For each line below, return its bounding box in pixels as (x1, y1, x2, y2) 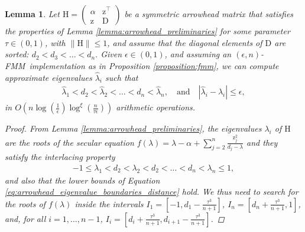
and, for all (5, 212, 46, 224)
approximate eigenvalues (5, 71, 92, 83)
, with (44, 36, 66, 48)
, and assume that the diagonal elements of (107, 36, 262, 48)
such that (105, 71, 138, 83)
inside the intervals (74, 197, 144, 210)
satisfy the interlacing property (5, 151, 115, 163)
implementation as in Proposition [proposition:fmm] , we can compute (29, 59, 279, 71)
